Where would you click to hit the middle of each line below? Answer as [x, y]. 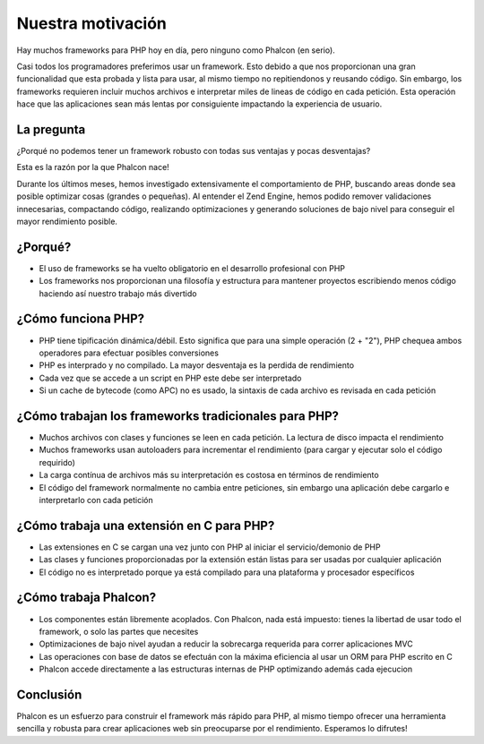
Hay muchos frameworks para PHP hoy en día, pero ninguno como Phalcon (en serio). [176, 50]
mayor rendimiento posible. [67, 221]
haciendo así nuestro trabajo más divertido [118, 293]
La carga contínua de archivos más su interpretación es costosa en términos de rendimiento [209, 475]
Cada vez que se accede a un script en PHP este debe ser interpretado [170, 378]
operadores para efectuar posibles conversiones [129, 353]
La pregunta [51, 129]
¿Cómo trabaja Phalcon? [86, 598]
